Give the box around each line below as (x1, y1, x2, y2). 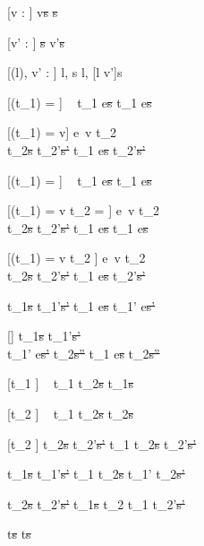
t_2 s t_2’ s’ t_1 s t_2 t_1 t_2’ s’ (7, 494, 185, 513)
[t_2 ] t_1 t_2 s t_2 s (7, 403, 133, 422)
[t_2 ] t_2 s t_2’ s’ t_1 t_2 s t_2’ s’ (7, 434, 197, 453)
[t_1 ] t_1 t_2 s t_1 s (7, 374, 133, 393)
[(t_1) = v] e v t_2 (7, 123, 117, 142)
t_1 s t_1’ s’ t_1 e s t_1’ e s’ (7, 296, 156, 315)
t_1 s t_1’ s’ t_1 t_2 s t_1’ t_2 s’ (7, 464, 185, 483)
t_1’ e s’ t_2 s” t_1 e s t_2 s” (7, 343, 160, 362)
